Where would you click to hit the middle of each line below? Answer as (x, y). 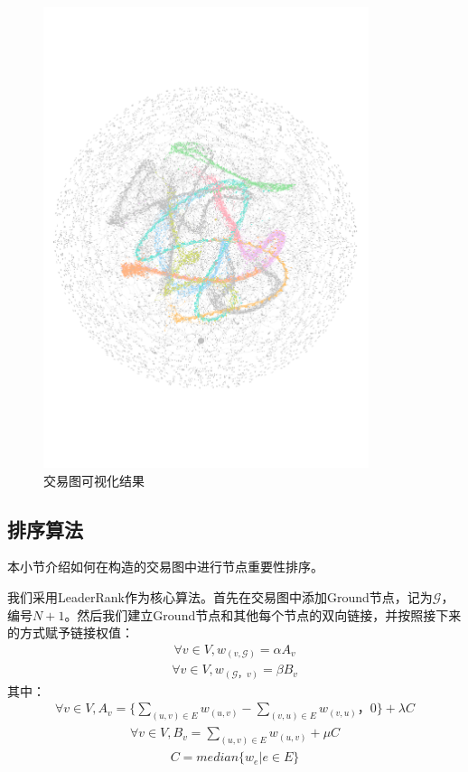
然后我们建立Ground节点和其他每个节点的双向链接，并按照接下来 (269, 614)
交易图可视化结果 (94, 480)
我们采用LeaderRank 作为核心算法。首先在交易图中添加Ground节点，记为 (220, 596)
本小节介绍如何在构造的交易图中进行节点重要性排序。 (165, 567)
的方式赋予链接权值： (70, 632)
